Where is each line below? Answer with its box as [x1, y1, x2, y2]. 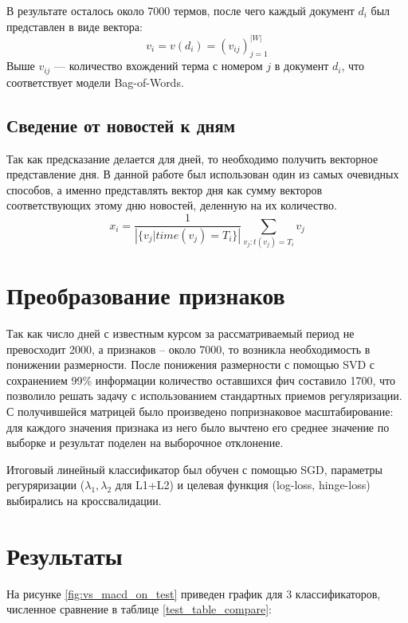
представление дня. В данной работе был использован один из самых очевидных [6, 166, 399, 182]
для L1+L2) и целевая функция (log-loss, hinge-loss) [115, 476, 371, 493]
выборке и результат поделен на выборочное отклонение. [6, 434, 284, 451]
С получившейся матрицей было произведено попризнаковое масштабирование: [6, 402, 394, 419]
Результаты [6, 539, 123, 571]
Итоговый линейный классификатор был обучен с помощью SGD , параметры [6, 460, 383, 477]
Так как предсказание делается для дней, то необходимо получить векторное [6, 150, 379, 167]
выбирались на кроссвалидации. [6, 492, 162, 508]
